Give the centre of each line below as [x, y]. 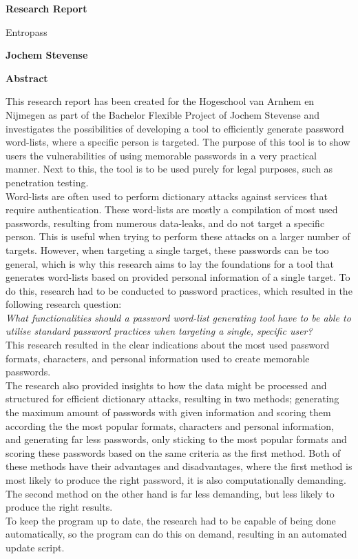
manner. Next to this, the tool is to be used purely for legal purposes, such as [169, 169]
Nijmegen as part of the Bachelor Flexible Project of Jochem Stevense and [163, 114]
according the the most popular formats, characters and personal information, [170, 425]
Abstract [27, 78]
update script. [35, 547]
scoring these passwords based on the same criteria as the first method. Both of [173, 452]
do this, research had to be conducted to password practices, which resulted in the [179, 290]
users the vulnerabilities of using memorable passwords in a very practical [161, 155]
